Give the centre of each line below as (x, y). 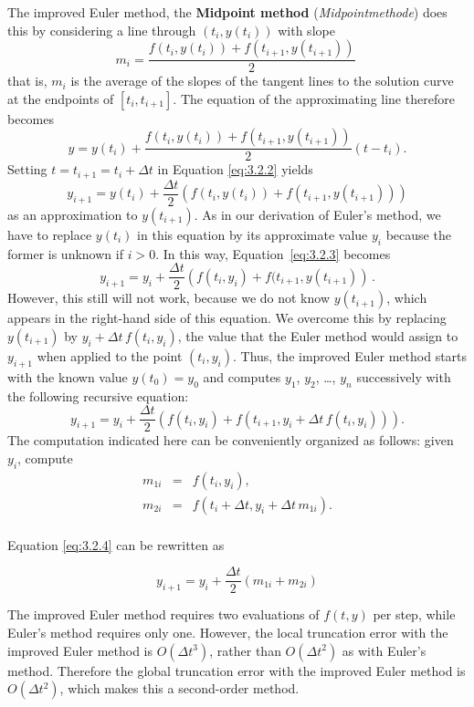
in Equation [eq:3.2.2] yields (235, 169)
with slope (306, 30)
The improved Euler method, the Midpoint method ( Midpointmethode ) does (227, 12)
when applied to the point (110, 356)
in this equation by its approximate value (253, 234)
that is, (27, 81)
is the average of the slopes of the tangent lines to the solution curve (262, 81)
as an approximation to (73, 214)
